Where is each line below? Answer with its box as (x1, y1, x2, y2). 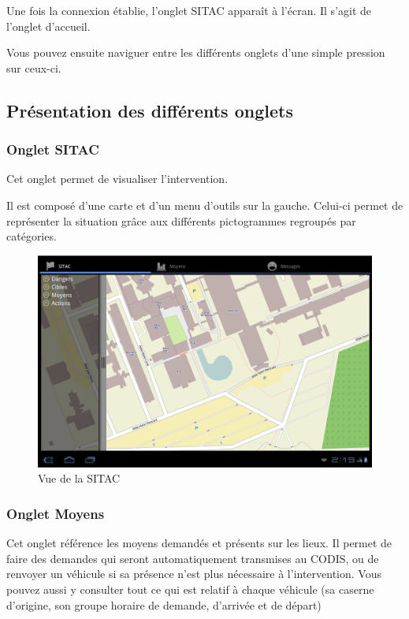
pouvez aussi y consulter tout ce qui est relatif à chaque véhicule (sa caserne (6, 581, 374, 598)
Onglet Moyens (6, 504, 105, 523)
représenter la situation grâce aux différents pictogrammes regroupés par (6, 212, 356, 229)
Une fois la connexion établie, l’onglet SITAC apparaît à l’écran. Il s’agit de (6, 2, 372, 18)
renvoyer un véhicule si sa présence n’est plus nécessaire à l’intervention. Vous (6, 565, 381, 582)
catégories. (6, 228, 57, 244)
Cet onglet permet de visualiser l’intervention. (6, 170, 229, 187)
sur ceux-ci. (6, 59, 61, 76)
